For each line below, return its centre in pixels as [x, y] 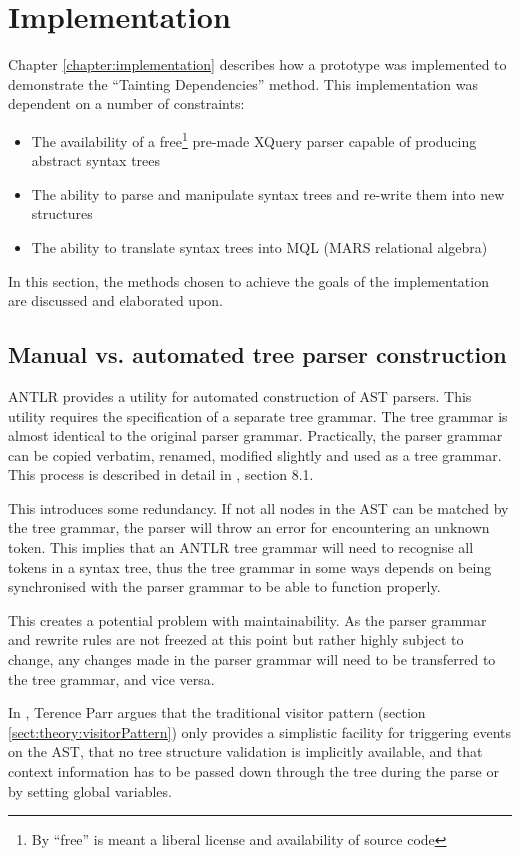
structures [62, 213]
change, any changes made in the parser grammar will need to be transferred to [252, 659]
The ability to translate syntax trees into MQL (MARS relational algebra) [259, 246]
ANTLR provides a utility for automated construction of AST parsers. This [240, 395]
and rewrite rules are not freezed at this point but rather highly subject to [236, 639]
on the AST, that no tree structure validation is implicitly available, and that [245, 751]
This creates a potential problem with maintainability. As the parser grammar [247, 619]
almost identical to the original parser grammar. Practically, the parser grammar [255, 435]
